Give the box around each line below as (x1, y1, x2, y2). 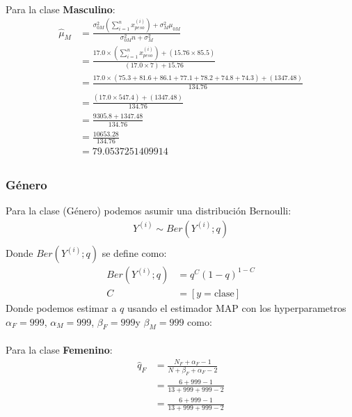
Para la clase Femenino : (6, 343, 113, 356)
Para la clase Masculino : (6, 1, 115, 16)
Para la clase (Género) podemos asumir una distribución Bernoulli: (6, 203, 291, 218)
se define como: (102, 245, 167, 260)
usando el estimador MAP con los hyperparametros (127, 301, 346, 315)
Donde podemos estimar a (6, 301, 117, 315)
